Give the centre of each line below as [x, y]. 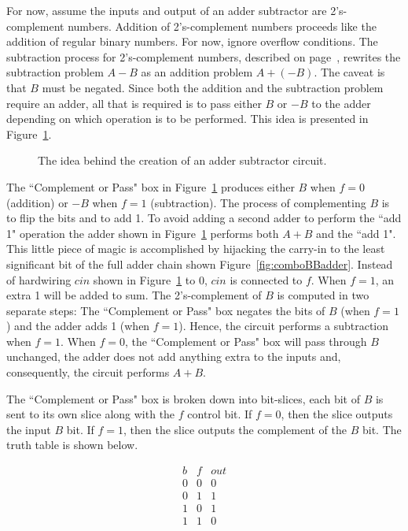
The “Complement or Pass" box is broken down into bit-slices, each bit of [183, 398]
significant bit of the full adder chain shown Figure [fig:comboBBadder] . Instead [200, 264]
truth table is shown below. [72, 445]
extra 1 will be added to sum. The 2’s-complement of [134, 295]
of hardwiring [39, 279]
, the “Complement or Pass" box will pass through [246, 341]
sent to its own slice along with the [91, 414]
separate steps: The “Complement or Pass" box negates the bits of [166, 310]
